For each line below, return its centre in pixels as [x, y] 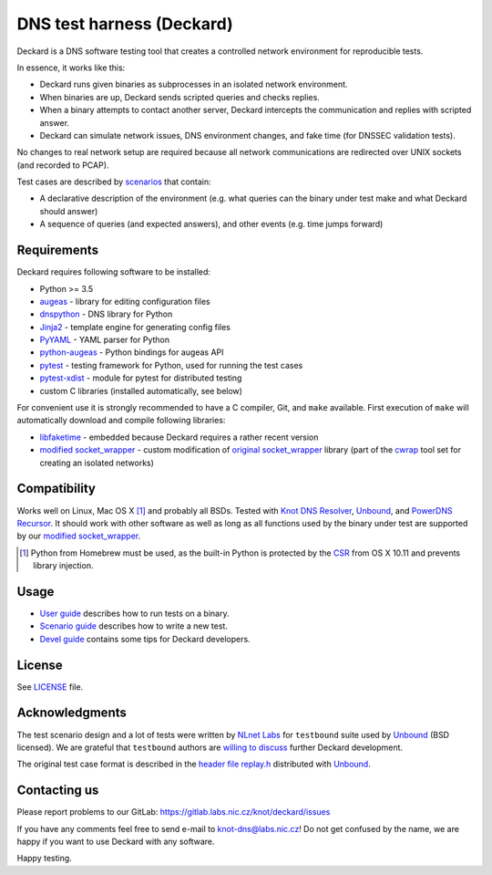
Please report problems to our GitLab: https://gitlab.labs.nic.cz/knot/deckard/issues [174, 812]
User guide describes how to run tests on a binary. [134, 613]
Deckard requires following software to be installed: [114, 272]
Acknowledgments [72, 713]
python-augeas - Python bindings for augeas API [132, 352]
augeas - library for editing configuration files [125, 301]
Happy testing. [44, 859]
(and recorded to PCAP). [63, 165]
